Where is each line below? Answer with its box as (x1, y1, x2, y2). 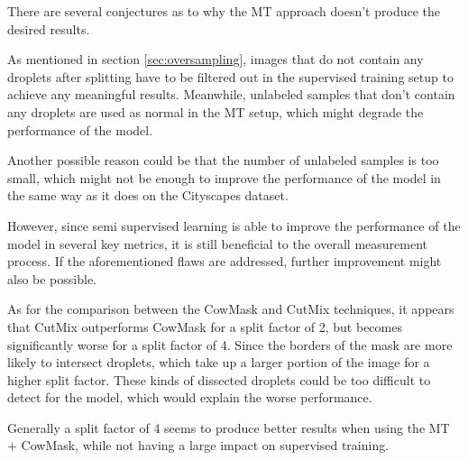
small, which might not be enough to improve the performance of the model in (7, 168, 441, 187)
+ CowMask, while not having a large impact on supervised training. (7, 436, 390, 455)
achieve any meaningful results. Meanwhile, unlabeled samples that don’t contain (7, 85, 455, 104)
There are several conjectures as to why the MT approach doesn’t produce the (7, 2, 441, 20)
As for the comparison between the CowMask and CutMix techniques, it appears (7, 299, 454, 318)
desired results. (7, 19, 90, 38)
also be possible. (7, 269, 97, 288)
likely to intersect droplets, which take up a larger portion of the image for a (7, 353, 430, 372)
